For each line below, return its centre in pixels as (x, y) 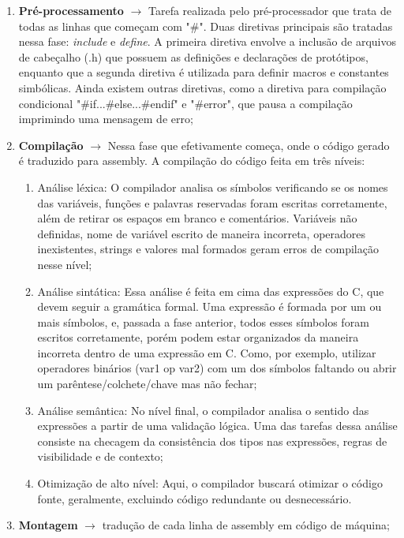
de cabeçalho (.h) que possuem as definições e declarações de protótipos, (193, 56)
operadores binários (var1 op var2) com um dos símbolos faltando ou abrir (217, 368)
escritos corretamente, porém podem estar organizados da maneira (198, 337)
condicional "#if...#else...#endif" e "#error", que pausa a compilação (185, 103)
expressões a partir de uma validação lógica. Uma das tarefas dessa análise (217, 426)
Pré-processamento (71, 10)
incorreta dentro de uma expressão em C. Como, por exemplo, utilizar (207, 352)
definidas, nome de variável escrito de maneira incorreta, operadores (202, 233)
